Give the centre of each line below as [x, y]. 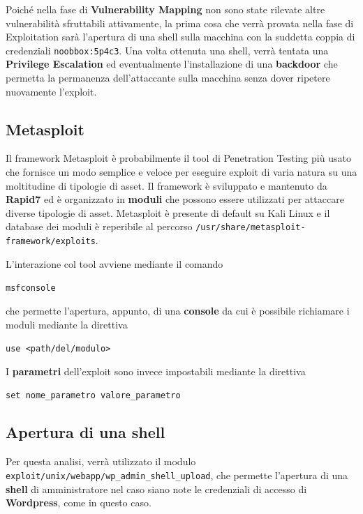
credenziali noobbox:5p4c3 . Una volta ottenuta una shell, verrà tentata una [167, 50]
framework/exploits [51, 242]
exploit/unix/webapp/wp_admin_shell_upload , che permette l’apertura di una [177, 475]
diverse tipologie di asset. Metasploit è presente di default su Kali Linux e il [168, 212]
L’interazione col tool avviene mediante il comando [114, 263]
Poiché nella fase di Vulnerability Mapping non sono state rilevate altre [165, 9]
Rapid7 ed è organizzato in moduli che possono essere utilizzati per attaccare [175, 199]
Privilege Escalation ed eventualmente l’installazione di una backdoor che [172, 64]
